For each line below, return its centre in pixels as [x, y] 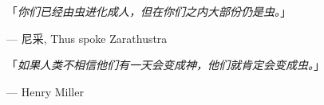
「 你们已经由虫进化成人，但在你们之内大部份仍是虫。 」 [149, 11]
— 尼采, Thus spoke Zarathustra [87, 38]
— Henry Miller [45, 91]
